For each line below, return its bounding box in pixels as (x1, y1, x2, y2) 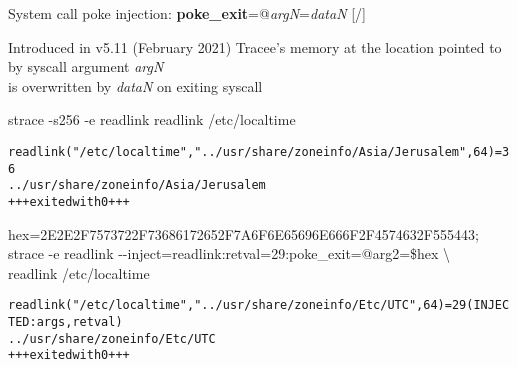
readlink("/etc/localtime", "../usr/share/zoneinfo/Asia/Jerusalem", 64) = (8, 144, 502, 159)
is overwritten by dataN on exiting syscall (8, 75, 263, 96)
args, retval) (36, 315, 123, 330)
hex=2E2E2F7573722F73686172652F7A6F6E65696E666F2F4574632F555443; (8, 223, 479, 244)
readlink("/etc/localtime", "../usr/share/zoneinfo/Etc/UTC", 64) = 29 (8, 298, 467, 313)
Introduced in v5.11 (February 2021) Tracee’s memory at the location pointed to (8, 36, 502, 57)
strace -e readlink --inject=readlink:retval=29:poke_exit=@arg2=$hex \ (8, 243, 451, 264)
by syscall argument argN (8, 56, 164, 77)
